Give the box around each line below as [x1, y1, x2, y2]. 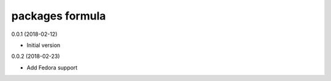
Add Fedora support [26, 64, 78, 71]
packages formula [11, 9, 106, 23]
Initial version [26, 41, 61, 49]
